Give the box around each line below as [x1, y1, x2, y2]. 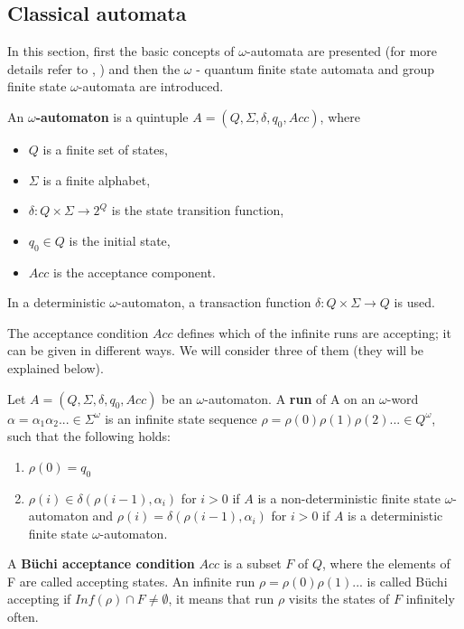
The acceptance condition [7, 323, 149, 342]
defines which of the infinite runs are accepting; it [177, 323, 451, 342]
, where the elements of [322, 554, 450, 573]
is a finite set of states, [42, 139, 168, 158]
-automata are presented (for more [246, 42, 438, 61]
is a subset [223, 554, 282, 573]
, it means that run [168, 589, 274, 608]
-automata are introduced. [78, 77, 224, 96]
